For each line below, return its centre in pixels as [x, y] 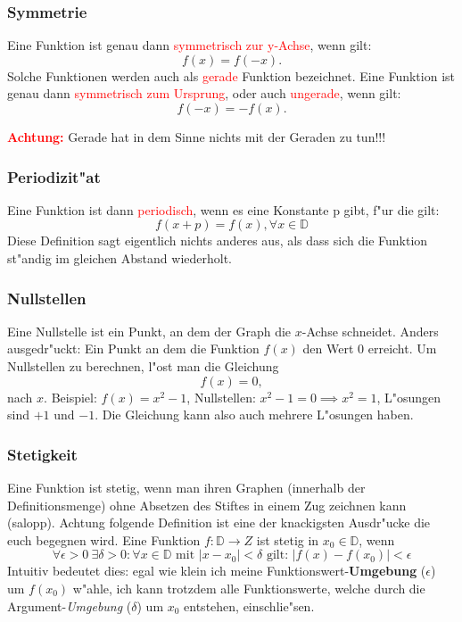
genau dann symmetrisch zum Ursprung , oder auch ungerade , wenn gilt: [204, 93]
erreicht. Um [402, 348]
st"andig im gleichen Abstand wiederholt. [120, 258]
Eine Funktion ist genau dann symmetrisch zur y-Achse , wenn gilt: [190, 45]
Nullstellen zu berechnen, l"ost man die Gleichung [143, 366]
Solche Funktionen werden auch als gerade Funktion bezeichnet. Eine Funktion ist [231, 75]
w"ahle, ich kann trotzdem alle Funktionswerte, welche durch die [249, 588]
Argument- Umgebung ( [70, 605]
